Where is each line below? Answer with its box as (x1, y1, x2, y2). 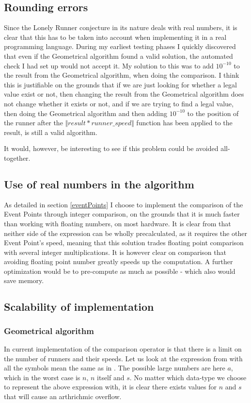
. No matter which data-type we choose (129, 372, 247, 382)
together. (4, 152, 31, 163)
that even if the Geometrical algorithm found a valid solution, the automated (4, 50, 233, 61)
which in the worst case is (4, 372, 80, 382)
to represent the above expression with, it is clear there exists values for (4, 382, 217, 392)
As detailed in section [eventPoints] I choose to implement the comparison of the (4, 199, 243, 209)
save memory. (4, 275, 44, 285)
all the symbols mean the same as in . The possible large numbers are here (4, 363, 225, 373)
